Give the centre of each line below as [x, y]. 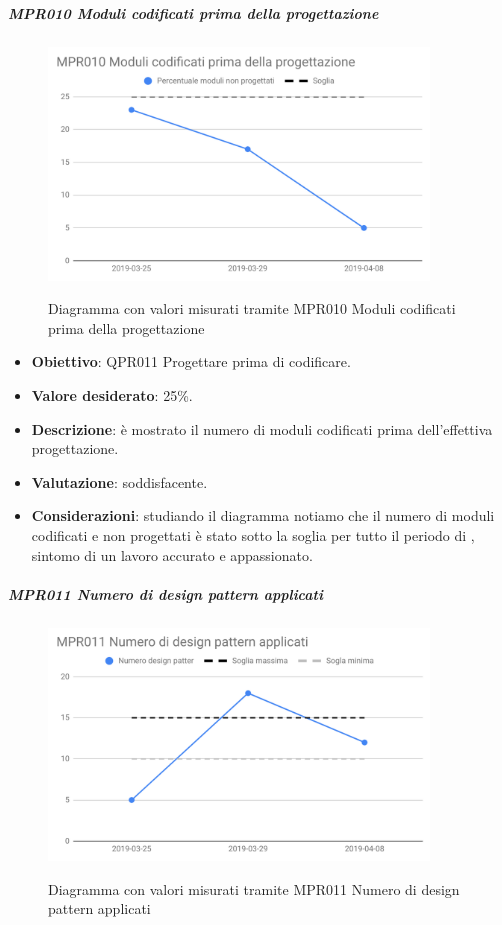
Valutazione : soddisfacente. [119, 481]
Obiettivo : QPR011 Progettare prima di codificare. [191, 361]
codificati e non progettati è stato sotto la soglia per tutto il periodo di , [253, 534]
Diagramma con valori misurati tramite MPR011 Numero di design [254, 888]
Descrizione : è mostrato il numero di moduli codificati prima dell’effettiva [262, 428]
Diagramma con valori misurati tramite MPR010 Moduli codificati [252, 308]
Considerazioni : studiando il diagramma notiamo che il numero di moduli [263, 515]
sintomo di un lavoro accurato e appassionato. [172, 554]
